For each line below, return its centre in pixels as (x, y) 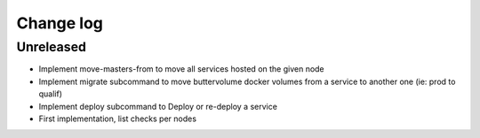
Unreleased (51, 47)
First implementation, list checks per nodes (118, 119)
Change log (60, 23)
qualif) (50, 94)
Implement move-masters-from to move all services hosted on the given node (181, 69)
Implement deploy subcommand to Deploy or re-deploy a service (158, 106)
